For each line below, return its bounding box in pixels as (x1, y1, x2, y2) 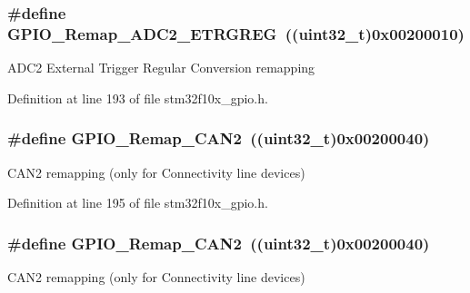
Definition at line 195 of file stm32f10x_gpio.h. (7, 193, 268, 212)
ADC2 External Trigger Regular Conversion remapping (7, 58, 315, 77)
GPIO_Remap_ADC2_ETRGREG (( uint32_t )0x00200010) (7, 22, 465, 44)
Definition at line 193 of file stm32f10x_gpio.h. (7, 88, 268, 107)
